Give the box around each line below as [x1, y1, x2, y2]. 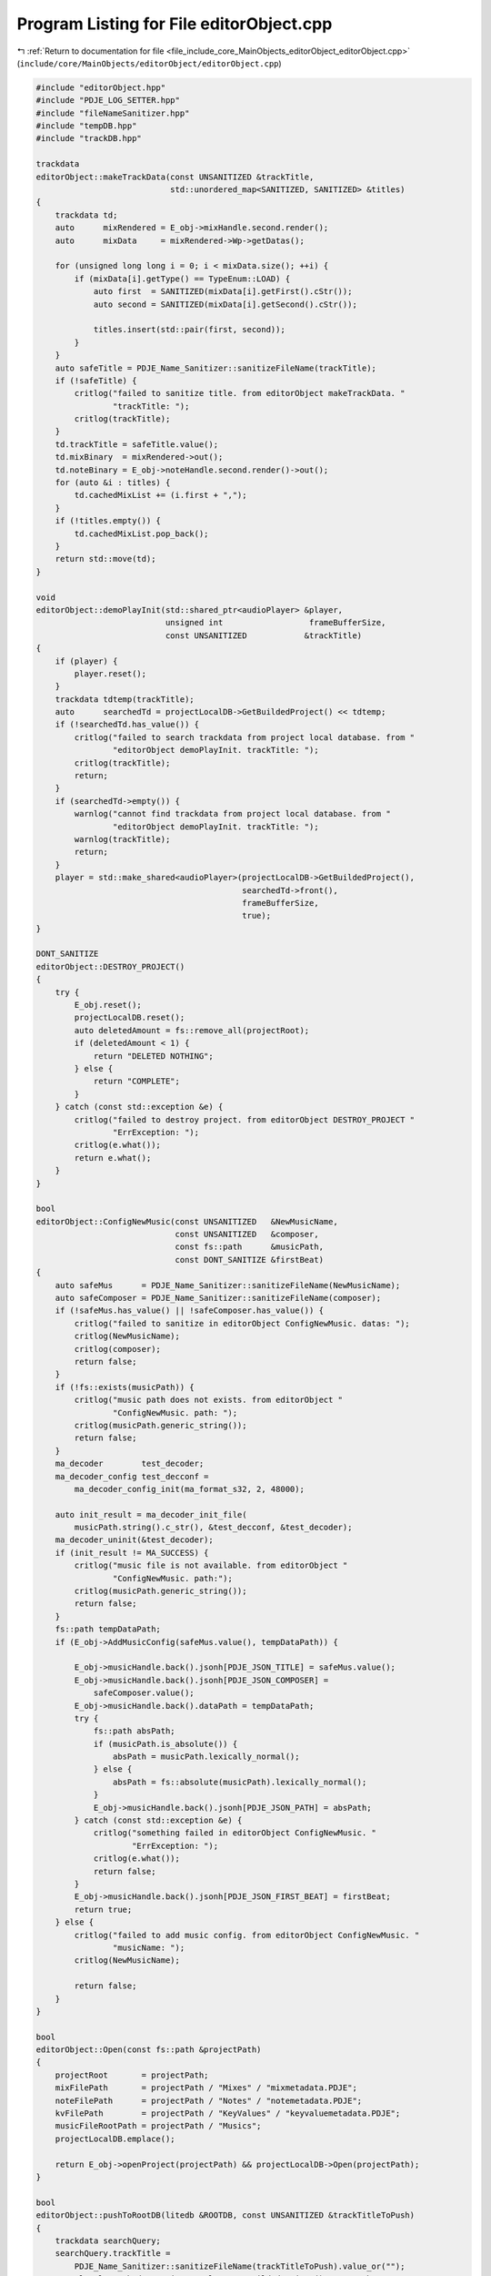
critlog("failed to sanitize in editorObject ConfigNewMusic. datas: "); [74, 1318, 411, 1328]
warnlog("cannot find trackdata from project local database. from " [74, 808, 391, 819]
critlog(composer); [74, 1344, 161, 1354]
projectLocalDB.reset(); [74, 1012, 185, 1023]
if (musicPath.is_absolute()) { [93, 1739, 238, 1749]
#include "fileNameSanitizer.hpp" [35, 107, 190, 118]
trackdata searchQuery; [55, 2235, 161, 2246]
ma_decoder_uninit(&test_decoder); [55, 1535, 214, 1545]
